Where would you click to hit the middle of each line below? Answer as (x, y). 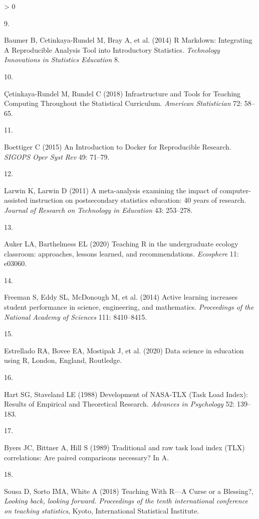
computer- (235, 190)
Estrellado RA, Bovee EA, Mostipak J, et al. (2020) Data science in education (124, 350)
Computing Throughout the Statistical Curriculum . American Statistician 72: (123, 103)
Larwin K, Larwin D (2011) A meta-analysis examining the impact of (111, 190)
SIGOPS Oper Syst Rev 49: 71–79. (57, 156)
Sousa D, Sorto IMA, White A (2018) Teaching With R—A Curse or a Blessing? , (129, 491)
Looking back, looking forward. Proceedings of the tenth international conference (126, 501)
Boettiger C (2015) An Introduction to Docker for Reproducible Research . (118, 146)
